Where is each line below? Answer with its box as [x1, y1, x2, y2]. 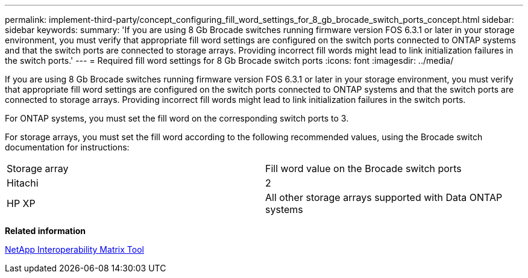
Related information [5, 226, 86, 236]
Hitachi [7, 177, 39, 189]
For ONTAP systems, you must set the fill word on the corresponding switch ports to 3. [5, 113, 349, 123]
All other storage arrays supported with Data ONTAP [265, 191, 503, 203]
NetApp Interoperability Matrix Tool [5, 244, 144, 255]
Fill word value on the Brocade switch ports [265, 162, 462, 175]
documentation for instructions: [5, 142, 130, 152]
